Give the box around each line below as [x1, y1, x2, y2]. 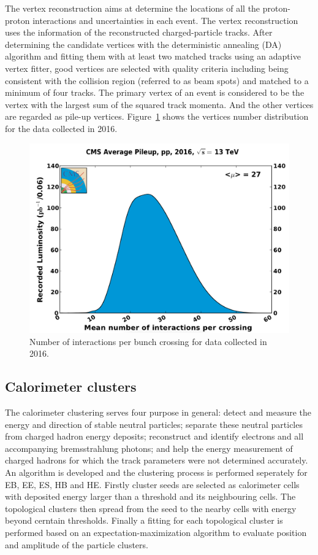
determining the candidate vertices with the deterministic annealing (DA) [5, 37, 282, 50]
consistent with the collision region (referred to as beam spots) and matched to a [5, 74, 309, 87]
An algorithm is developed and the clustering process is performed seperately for [5, 465, 308, 478]
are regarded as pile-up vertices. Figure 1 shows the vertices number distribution [5, 110, 309, 123]
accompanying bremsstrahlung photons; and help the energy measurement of [5, 441, 293, 454]
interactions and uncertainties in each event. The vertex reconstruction [32, 14, 298, 26]
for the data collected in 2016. [5, 122, 118, 134]
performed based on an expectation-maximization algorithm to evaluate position [5, 526, 307, 538]
